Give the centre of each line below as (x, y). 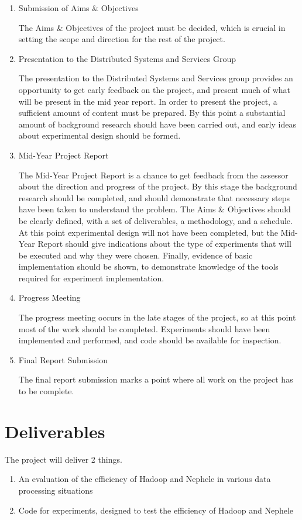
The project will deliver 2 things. (64, 459)
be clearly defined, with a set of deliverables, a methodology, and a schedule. (155, 220)
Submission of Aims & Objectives (78, 8)
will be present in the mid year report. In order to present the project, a (148, 101)
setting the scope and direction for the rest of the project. (122, 39)
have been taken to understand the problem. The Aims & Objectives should (155, 209)
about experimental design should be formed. (99, 135)
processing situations (56, 490)
